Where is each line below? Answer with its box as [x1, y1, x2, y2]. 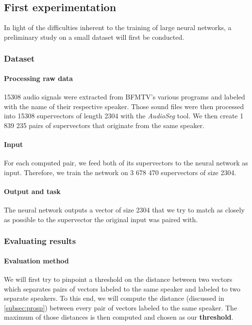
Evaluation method [4, 255, 69, 265]
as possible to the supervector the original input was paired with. [4, 214, 198, 224]
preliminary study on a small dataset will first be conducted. [4, 32, 185, 42]
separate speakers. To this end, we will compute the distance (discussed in [4, 293, 224, 303]
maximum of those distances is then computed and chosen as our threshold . [4, 312, 234, 322]
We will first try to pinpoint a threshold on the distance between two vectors [4, 274, 233, 284]
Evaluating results [4, 235, 76, 247]
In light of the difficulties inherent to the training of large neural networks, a [4, 22, 232, 32]
